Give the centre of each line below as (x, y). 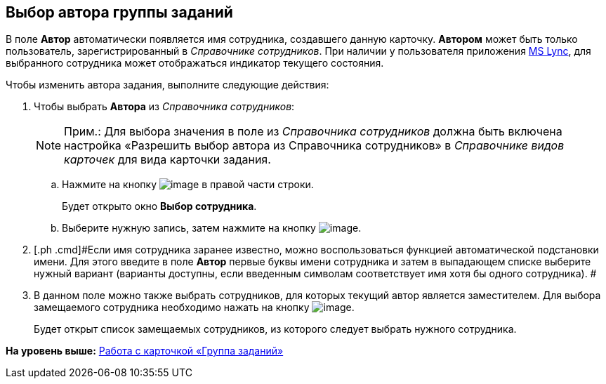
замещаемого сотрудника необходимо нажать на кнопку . (194, 307)
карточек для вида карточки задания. (167, 160)
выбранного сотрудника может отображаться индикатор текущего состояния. (195, 63)
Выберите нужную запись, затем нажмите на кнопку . (212, 228)
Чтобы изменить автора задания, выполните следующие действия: (167, 85)
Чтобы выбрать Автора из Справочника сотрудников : (164, 107)
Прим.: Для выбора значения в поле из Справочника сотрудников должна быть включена (313, 132)
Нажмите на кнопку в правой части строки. (188, 185)
